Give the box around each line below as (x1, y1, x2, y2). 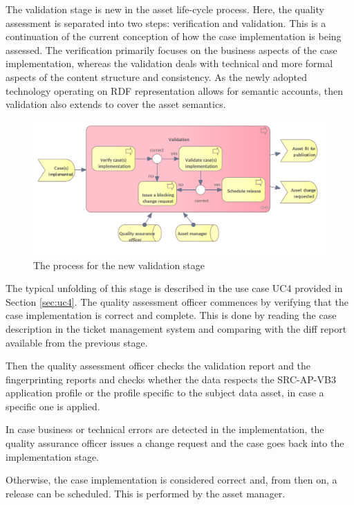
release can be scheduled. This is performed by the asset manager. (6, 486, 286, 500)
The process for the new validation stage (33, 257, 205, 272)
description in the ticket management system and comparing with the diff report (6, 321, 347, 336)
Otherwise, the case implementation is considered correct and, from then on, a (6, 472, 337, 487)
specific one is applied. (6, 398, 100, 413)
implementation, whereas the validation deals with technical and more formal (6, 56, 333, 71)
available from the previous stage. (6, 335, 148, 349)
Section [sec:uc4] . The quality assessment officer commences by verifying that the (6, 294, 348, 309)
